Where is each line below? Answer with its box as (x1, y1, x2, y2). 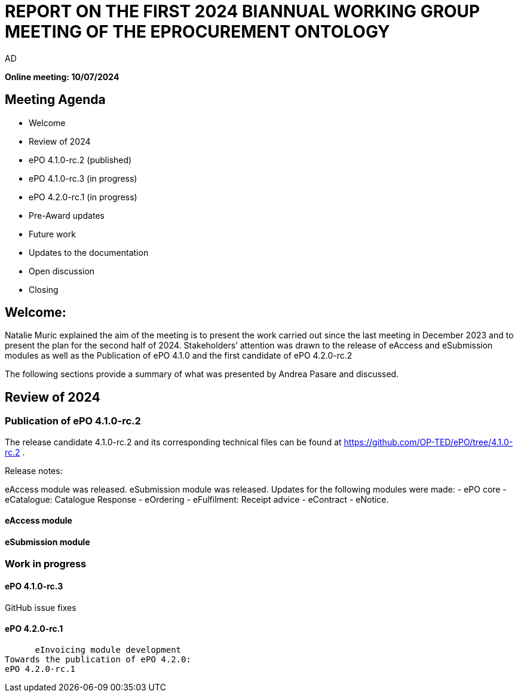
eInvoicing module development (35, 644, 182, 655)
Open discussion (29, 265, 95, 276)
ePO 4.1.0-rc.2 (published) (29, 154, 132, 165)
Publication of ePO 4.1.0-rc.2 (5, 415, 141, 427)
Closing (29, 284, 59, 295)
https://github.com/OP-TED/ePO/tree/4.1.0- (344, 436, 513, 447)
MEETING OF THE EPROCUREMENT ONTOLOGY (5, 22, 390, 42)
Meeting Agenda (5, 92, 106, 108)
